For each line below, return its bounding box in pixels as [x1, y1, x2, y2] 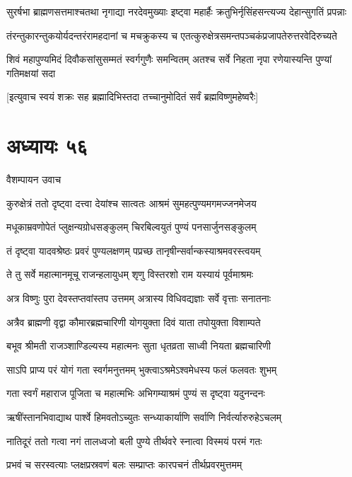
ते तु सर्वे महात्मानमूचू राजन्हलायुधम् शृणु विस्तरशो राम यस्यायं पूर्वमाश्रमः [6, 267, 254, 282]
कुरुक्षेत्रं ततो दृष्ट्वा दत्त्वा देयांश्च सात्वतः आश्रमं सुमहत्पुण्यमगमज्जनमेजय [6, 195, 257, 210]
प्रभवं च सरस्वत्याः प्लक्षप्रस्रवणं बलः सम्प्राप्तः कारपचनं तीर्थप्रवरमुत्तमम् [6, 457, 242, 472]
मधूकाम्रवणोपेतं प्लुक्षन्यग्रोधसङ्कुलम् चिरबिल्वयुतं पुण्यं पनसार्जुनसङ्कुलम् [6, 219, 257, 234]
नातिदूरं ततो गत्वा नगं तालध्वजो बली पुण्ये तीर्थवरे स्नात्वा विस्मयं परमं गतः [6, 433, 262, 448]
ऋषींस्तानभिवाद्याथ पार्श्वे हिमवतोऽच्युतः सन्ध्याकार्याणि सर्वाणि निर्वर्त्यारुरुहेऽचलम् [6, 410, 282, 425]
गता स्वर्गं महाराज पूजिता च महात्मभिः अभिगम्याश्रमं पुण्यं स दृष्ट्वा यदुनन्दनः [6, 386, 265, 401]
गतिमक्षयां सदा [6, 65, 56, 80]
